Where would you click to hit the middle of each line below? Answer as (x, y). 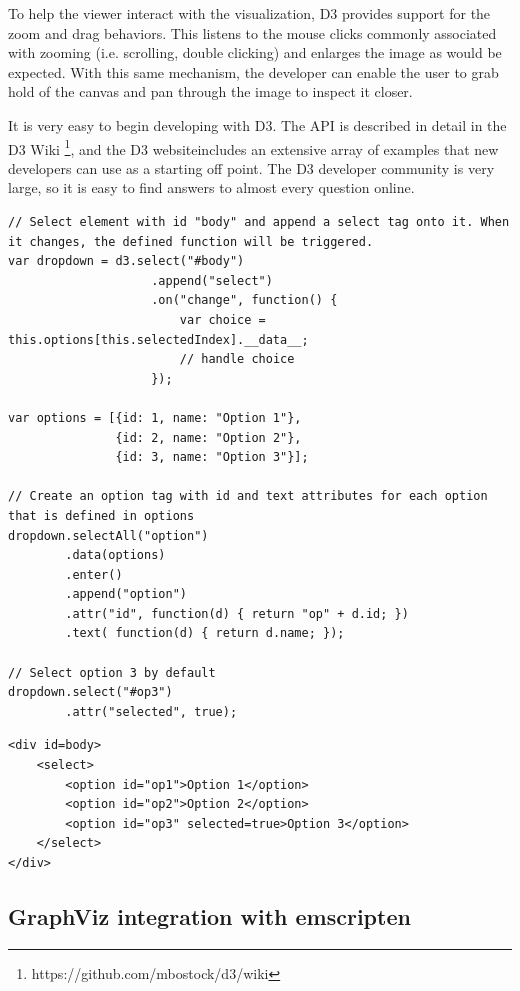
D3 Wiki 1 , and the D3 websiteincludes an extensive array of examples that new (253, 147)
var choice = (222, 319)
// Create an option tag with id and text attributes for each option (248, 496)
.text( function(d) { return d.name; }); (205, 633)
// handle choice (237, 359)
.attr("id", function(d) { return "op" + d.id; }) (237, 613)
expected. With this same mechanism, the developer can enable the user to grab (253, 71)
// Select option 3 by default (112, 672)
